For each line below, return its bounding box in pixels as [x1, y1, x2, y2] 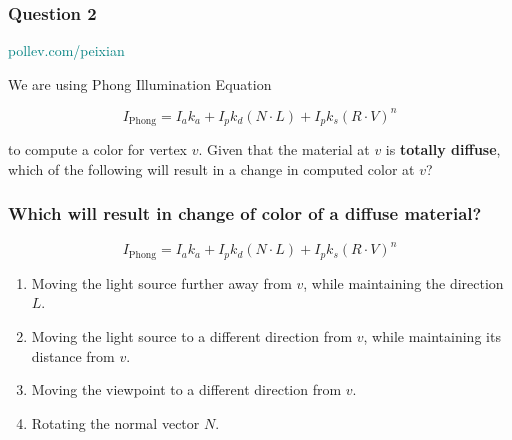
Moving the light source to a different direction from [31, 325, 353, 346]
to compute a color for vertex [8, 139, 187, 160]
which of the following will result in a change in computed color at [8, 158, 415, 179]
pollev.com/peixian [8, 40, 125, 61]
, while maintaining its [363, 325, 501, 346]
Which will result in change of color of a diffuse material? [8, 201, 482, 226]
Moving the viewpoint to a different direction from [31, 379, 342, 400]
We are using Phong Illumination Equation [8, 73, 272, 94]
